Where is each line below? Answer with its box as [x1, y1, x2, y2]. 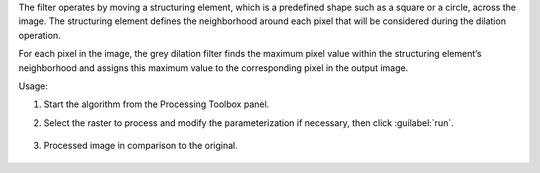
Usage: [18, 80, 49, 92]
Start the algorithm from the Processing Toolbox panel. [43, 98, 270, 110]
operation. [18, 29, 61, 41]
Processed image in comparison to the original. [43, 140, 239, 152]
